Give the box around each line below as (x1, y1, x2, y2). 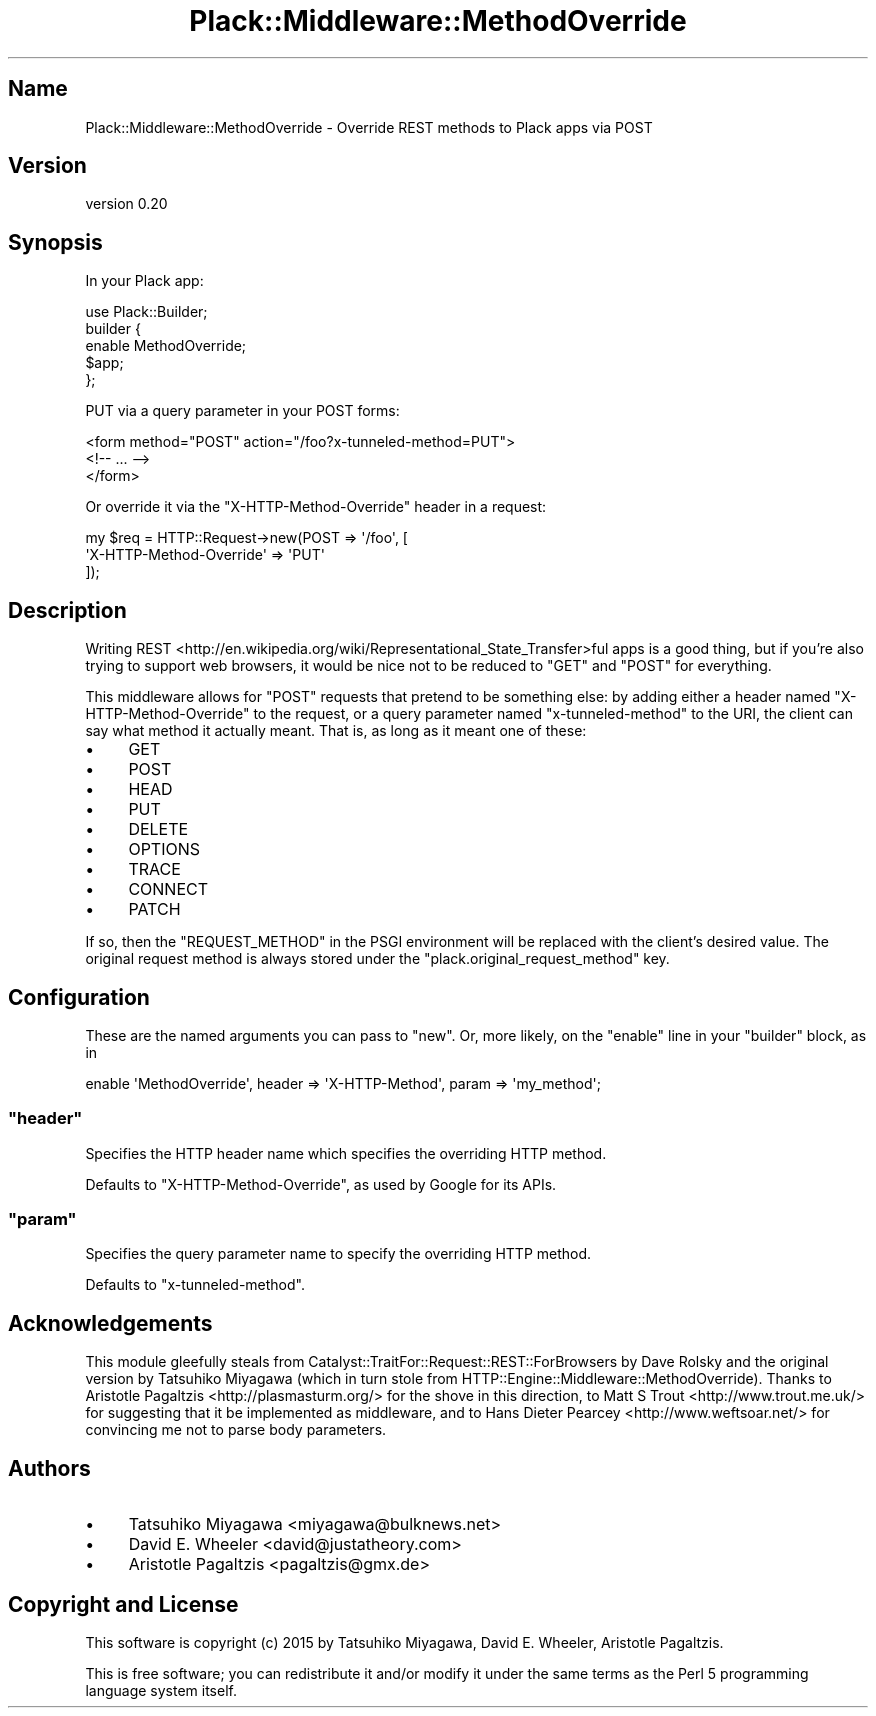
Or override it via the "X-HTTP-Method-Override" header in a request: (85, 498, 547, 516)
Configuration (8, 984, 150, 1010)
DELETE (128, 819, 189, 840)
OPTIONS (128, 839, 201, 860)
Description (8, 597, 127, 623)
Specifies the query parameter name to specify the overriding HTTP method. (85, 1245, 592, 1263)
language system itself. (85, 1682, 237, 1699)
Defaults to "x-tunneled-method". (85, 1276, 305, 1294)
